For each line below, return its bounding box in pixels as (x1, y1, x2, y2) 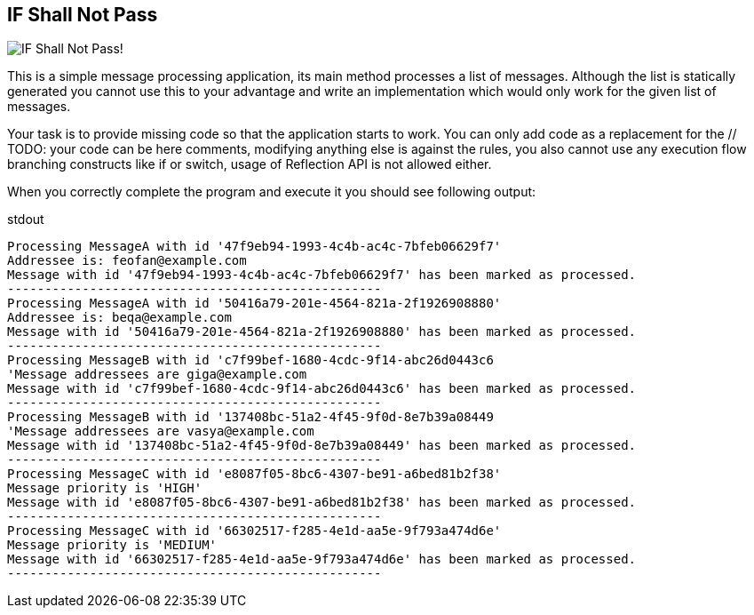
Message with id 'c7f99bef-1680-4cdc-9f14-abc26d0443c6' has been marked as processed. (7, 381, 637, 396)
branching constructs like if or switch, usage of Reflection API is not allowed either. (7, 156, 492, 172)
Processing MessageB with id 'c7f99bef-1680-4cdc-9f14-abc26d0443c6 (7, 353, 494, 368)
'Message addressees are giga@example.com (7, 367, 307, 382)
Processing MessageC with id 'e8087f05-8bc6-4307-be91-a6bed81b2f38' (7, 467, 502, 482)
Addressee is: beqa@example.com (7, 310, 232, 325)
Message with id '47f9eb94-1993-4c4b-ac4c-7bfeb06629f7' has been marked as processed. (7, 268, 637, 283)
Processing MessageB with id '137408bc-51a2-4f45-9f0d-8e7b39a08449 (7, 410, 494, 425)
